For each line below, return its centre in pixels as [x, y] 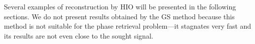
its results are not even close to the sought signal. [79, 35]
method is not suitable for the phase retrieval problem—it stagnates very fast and [128, 26]
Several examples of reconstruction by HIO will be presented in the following [120, 6]
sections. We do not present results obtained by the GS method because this [119, 16]
